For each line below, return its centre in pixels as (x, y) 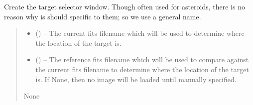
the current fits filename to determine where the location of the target (142, 69)
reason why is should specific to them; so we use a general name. (103, 16)
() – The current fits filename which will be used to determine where (140, 33)
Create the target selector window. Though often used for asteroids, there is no (125, 6)
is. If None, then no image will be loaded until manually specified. (136, 79)
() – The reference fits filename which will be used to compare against (142, 59)
